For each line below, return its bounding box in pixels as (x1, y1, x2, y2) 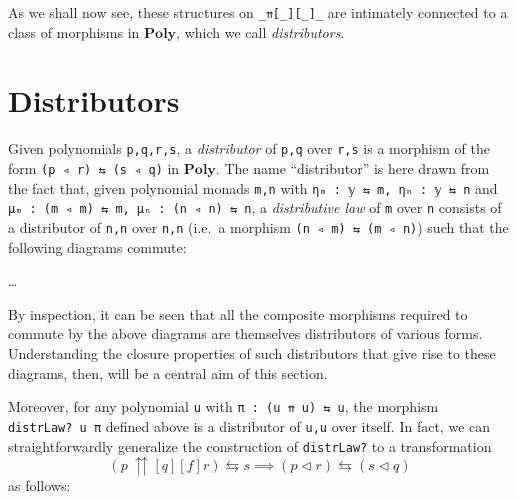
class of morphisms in (8, 21, 140, 42)
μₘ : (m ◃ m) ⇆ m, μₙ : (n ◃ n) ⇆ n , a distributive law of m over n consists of (8, 197, 502, 218)
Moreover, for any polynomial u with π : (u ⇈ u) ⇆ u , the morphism (8, 396, 439, 417)
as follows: (8, 475, 71, 496)
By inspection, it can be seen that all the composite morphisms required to (8, 303, 468, 324)
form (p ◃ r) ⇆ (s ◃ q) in (8, 158, 180, 179)
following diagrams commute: (8, 236, 187, 257)
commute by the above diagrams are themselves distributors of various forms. (8, 323, 483, 344)
